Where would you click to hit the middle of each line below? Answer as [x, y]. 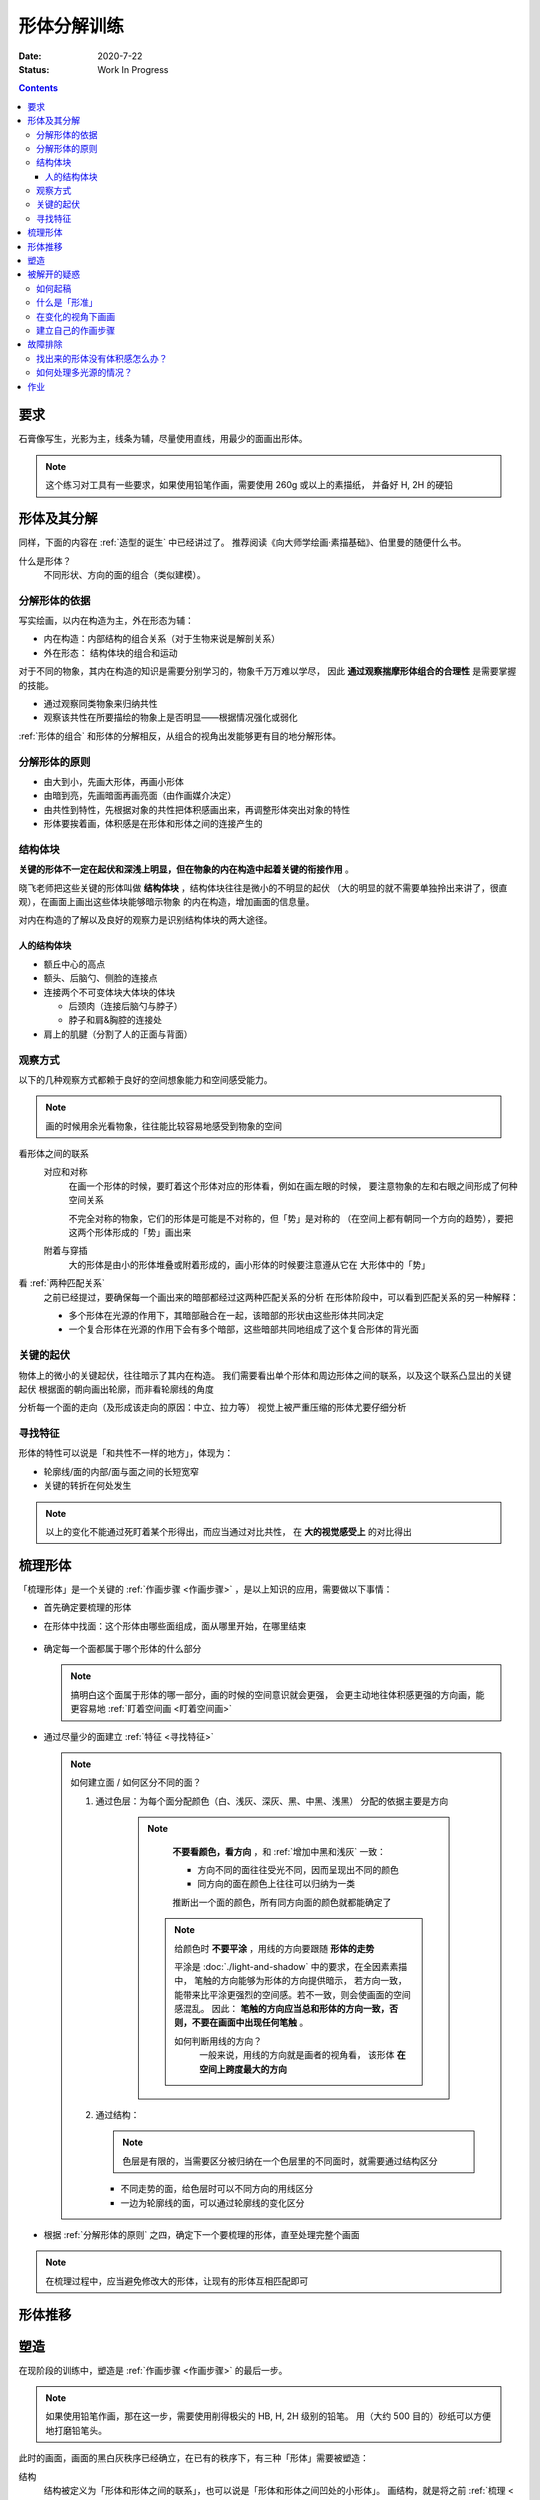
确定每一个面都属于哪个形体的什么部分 [122, 1649]
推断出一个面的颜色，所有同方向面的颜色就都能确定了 [282, 1902]
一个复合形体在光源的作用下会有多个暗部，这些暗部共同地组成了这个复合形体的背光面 [243, 1329]
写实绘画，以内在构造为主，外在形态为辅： [106, 621]
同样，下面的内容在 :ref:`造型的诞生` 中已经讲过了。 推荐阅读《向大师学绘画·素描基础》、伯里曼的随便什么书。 [242, 542]
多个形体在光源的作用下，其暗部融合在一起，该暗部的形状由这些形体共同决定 [226, 1315]
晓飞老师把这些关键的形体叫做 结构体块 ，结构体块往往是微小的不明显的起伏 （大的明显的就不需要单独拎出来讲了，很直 [263, 887]
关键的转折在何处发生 [87, 1486]
